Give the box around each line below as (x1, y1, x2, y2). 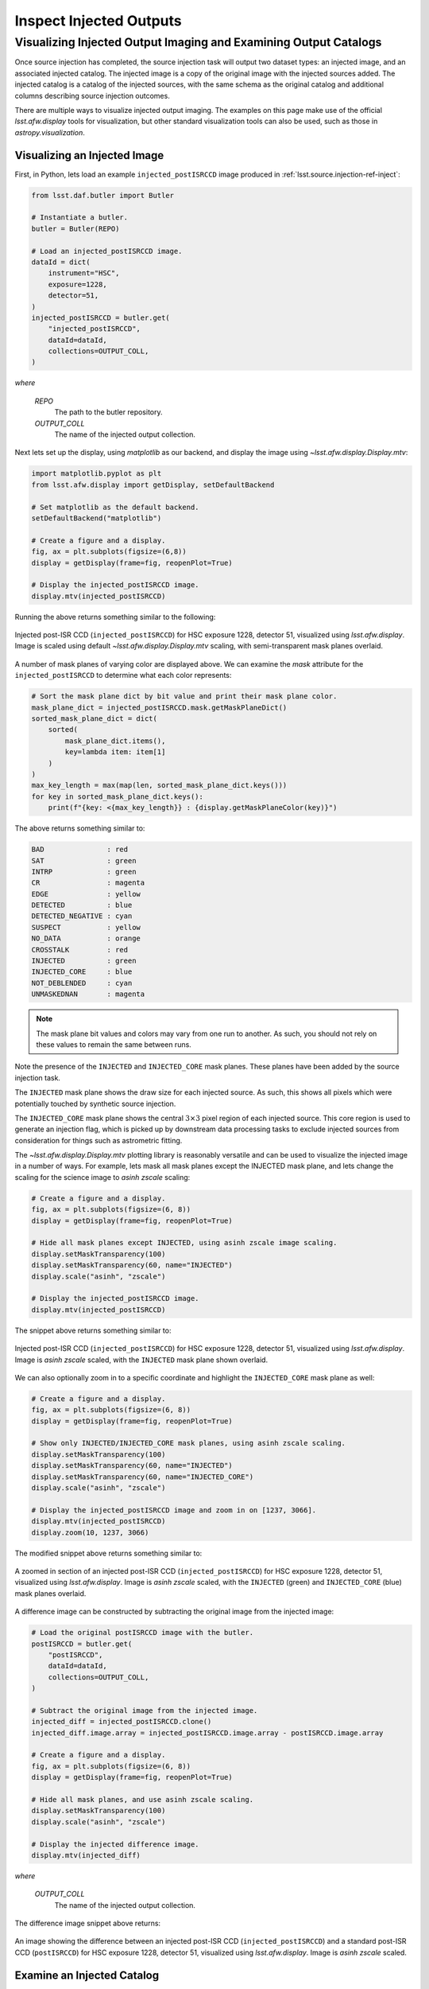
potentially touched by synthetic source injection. (14, 1099, 176, 1108)
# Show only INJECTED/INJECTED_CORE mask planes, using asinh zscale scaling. (31, 1438, 346, 1448)
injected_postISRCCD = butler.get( (31, 313, 170, 322)
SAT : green (31, 856, 137, 865)
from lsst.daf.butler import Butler (31, 191, 175, 200)
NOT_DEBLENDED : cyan (31, 979, 133, 987)
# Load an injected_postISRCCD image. (31, 247, 183, 255)
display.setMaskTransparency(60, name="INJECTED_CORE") (31, 1472, 254, 1481)
